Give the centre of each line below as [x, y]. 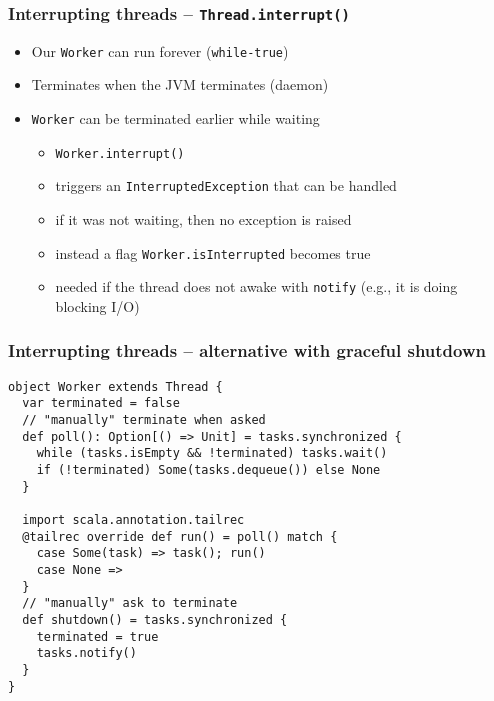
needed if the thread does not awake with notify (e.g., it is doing [256, 286]
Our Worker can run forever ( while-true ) [160, 50]
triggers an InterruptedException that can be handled [226, 185]
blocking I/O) [97, 305]
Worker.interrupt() [120, 153]
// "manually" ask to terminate [130, 603]
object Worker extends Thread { [115, 386]
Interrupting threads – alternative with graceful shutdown [247, 350]
